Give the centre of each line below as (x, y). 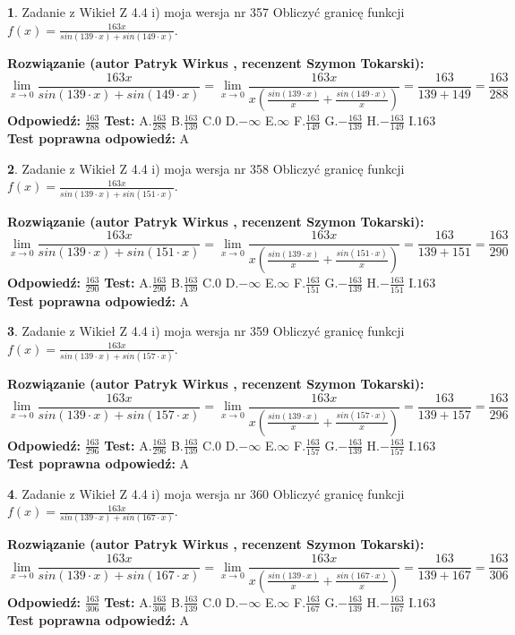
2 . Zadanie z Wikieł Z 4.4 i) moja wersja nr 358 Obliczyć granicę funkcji (206, 168)
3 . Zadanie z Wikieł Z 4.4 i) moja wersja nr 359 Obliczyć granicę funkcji (206, 331)
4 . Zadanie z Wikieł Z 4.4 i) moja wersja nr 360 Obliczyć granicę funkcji (206, 493)
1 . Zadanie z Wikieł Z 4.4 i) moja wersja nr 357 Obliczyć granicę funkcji (206, 12)
